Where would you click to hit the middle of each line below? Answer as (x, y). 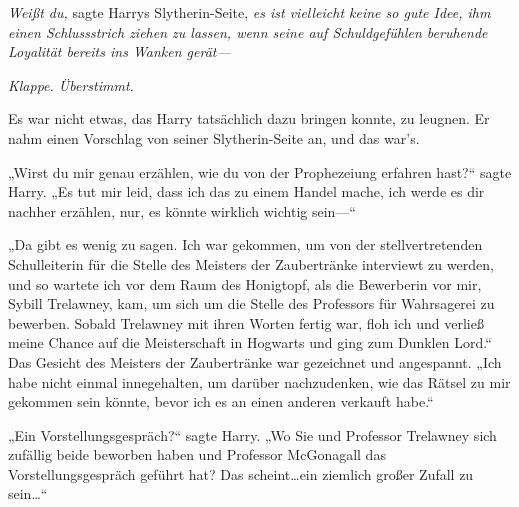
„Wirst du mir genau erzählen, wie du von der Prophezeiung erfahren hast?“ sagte (260, 171)
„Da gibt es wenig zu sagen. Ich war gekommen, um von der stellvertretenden (245, 244)
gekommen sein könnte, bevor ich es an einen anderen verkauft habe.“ (221, 401)
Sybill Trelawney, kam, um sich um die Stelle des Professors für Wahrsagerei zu (251, 303)
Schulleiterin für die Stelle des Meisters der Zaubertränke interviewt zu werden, (251, 263)
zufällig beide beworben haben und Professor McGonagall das (197, 454)
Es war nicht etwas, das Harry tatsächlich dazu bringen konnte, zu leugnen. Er (249, 118)
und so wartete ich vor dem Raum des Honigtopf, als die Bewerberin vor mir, (245, 283)
